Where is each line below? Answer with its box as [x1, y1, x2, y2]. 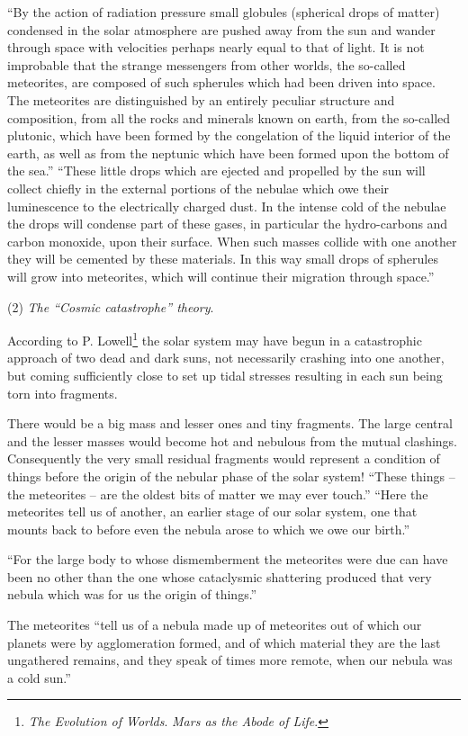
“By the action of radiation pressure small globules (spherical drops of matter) [7, 3, 440, 21]
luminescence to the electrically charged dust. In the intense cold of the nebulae [7, 196, 446, 215]
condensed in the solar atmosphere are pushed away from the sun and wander [7, 20, 436, 39]
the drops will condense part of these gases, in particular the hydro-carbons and [7, 214, 448, 233]
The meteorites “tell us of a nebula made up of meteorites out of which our [7, 615, 422, 634]
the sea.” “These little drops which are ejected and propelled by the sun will [7, 161, 426, 180]
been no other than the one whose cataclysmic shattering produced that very [7, 567, 432, 586]
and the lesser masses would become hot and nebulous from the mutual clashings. [7, 431, 457, 450]
